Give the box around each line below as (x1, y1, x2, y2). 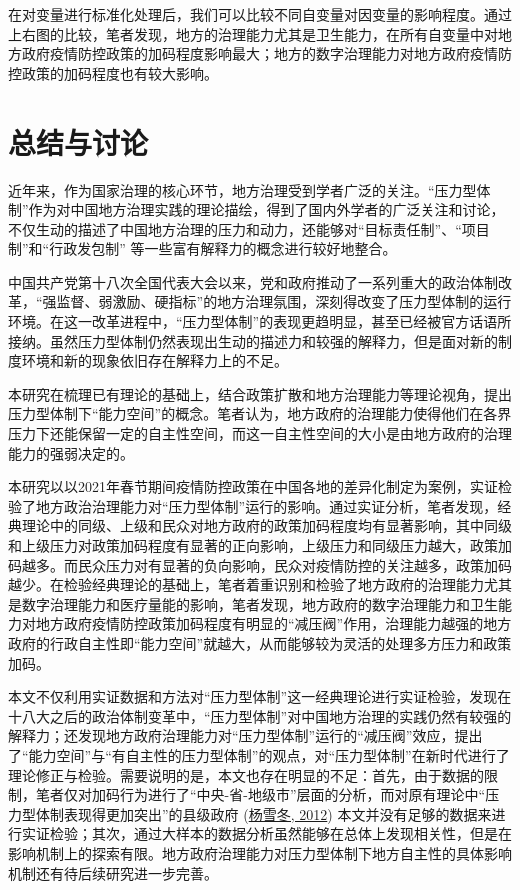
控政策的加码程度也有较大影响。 (8, 62, 218, 83)
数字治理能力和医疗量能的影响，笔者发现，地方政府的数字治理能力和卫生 (21, 593, 498, 614)
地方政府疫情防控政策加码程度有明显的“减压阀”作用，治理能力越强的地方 (35, 613, 512, 634)
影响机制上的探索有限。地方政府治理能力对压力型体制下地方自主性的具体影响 (8, 842, 512, 863)
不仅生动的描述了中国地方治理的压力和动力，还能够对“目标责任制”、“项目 (8, 218, 490, 239)
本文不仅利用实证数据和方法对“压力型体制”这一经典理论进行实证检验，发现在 (8, 686, 512, 707)
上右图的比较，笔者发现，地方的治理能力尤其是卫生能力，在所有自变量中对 (8, 23, 498, 44)
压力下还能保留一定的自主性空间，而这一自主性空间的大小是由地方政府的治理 (8, 423, 512, 444)
